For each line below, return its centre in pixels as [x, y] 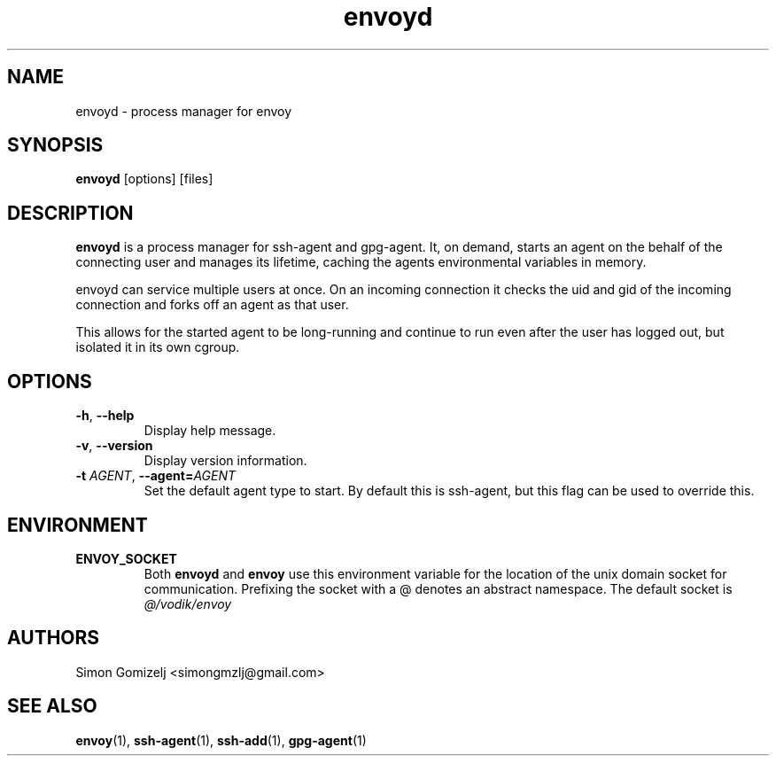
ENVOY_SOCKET [126, 558]
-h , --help [105, 416]
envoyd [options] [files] [144, 179]
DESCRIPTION [70, 213]
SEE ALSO [52, 706]
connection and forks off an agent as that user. [212, 305]
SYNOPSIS [55, 145]
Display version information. [225, 461]
